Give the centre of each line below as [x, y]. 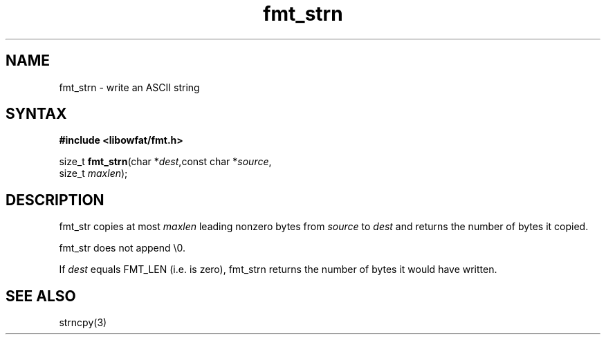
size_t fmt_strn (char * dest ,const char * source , [165, 162]
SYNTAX [36, 114]
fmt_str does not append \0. [122, 248]
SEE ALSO [41, 296]
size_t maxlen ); [93, 173]
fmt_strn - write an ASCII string [129, 87]
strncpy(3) [83, 323]
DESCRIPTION [55, 200]
